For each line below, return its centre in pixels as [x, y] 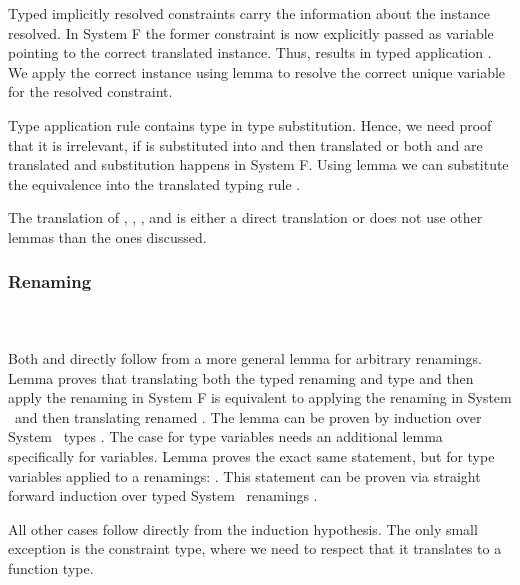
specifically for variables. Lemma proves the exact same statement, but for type [251, 455]
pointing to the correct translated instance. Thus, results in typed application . [250, 52]
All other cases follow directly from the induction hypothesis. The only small [243, 528]
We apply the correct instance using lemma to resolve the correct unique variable [257, 71]
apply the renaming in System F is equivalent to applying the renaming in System [260, 397]
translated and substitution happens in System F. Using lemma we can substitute [258, 164]
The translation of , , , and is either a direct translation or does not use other [245, 217]
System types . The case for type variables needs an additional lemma [225, 436]
